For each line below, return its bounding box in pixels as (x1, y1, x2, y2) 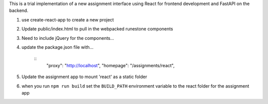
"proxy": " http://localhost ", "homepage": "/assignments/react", (46, 62, 175, 68)
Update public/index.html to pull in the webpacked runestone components (21, 26, 173, 32)
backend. (9, 7, 28, 13)
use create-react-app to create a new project (21, 16, 114, 22)
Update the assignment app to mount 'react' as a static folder (21, 74, 147, 80)
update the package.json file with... (21, 44, 94, 50)
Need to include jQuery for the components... (21, 35, 114, 41)
